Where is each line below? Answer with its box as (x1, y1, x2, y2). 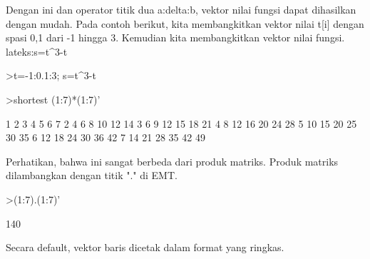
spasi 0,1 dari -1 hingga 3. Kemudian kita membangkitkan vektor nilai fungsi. (6, 30, 345, 45)
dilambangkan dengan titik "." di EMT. (6, 168, 178, 183)
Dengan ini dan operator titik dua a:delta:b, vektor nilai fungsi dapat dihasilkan (6, 2, 356, 16)
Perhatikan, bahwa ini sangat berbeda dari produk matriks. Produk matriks (6, 153, 339, 168)
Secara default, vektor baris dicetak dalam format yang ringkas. (6, 240, 284, 255)
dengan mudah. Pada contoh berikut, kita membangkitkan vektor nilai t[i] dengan (6, 16, 364, 31)
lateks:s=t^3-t (6, 44, 68, 59)
